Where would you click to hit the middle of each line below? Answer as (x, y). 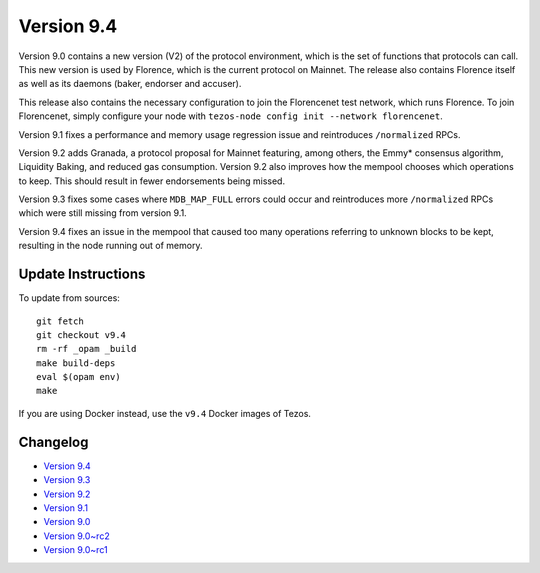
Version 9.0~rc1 (76, 550)
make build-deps (76, 363)
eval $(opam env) (78, 377)
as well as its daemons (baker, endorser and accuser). (130, 84)
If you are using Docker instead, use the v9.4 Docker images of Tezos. (165, 413)
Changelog (53, 441)
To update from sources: (69, 298)
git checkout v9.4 (81, 334)
